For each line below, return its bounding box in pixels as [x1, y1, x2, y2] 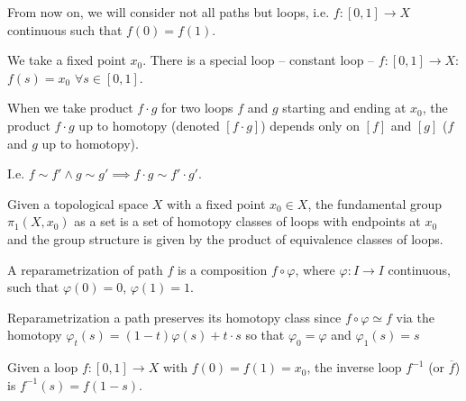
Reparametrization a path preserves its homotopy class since [7, 307, 342, 326]
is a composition [178, 260, 268, 278]
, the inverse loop [306, 358, 402, 377]
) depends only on [260, 115, 360, 134]
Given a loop [7, 358, 78, 377]
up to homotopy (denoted [78, 115, 220, 134]
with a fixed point [167, 194, 266, 213]
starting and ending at [282, 98, 407, 117]
